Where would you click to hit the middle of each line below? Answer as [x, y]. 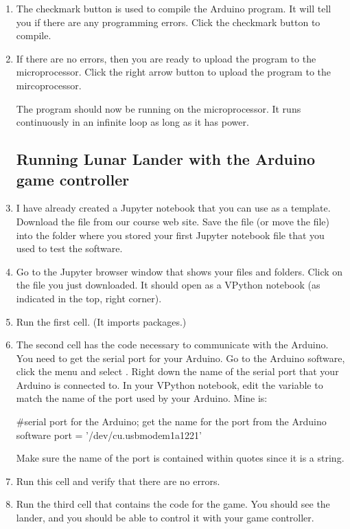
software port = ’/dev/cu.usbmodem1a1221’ [109, 435]
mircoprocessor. [49, 85]
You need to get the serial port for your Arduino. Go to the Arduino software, [180, 358]
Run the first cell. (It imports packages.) [101, 321]
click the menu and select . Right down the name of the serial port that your [177, 371]
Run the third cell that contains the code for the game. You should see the [173, 504]
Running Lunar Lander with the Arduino [166, 159]
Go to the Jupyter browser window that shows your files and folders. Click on [179, 271]
